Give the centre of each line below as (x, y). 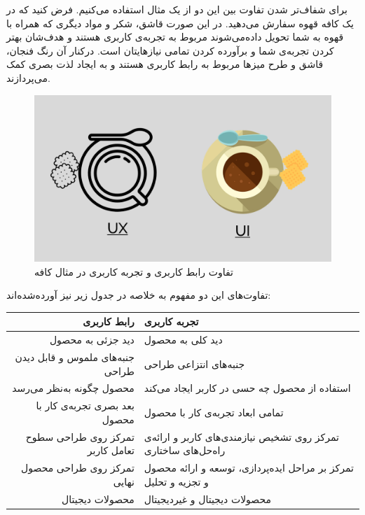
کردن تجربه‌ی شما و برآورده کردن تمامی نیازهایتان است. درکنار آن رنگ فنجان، (170, 50)
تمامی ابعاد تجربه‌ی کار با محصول (214, 412)
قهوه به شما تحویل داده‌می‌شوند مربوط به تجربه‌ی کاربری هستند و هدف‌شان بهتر (175, 37)
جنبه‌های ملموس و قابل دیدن (75, 357)
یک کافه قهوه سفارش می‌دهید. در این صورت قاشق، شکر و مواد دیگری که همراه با (180, 23)
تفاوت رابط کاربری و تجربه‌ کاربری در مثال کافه (134, 271)
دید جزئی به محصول (92, 340)
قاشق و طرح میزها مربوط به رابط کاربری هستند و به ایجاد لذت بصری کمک (165, 64)
